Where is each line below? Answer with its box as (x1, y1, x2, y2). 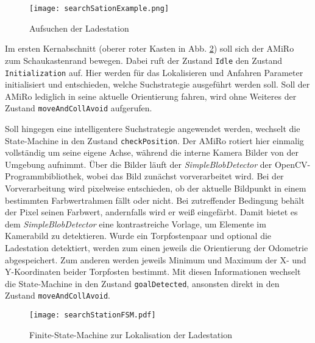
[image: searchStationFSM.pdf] (29, 311, 156, 320)
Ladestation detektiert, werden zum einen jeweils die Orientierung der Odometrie (5, 241, 308, 254)
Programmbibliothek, (5, 170, 84, 182)
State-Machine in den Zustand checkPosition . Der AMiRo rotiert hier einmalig (5, 134, 304, 147)
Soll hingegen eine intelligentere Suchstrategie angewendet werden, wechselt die (5, 122, 300, 134)
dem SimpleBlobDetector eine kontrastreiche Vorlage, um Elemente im (5, 217, 266, 230)
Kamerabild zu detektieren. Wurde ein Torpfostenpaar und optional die (5, 229, 272, 242)
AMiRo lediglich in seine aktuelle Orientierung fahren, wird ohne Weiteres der (5, 89, 297, 102)
